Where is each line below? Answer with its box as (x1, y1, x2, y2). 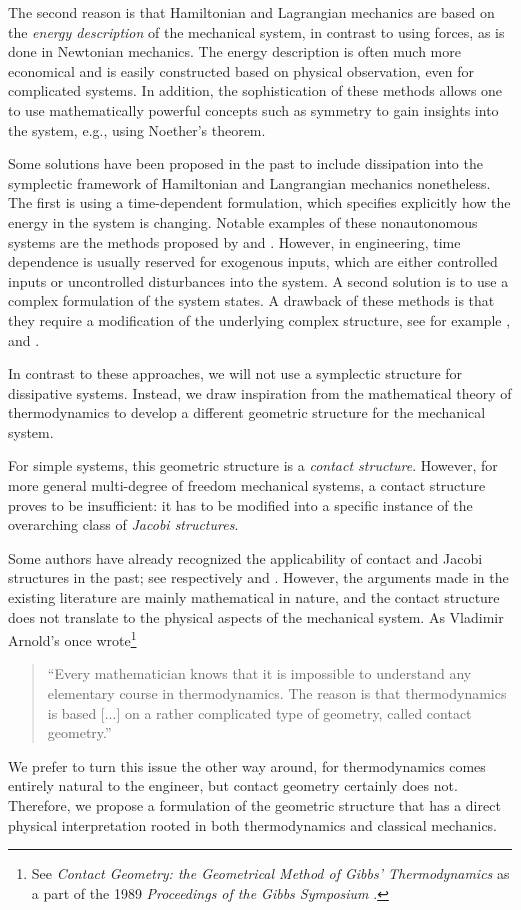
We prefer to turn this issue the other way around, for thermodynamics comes (8, 755, 486, 776)
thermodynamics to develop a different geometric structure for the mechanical (8, 402, 486, 423)
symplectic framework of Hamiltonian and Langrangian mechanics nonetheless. (8, 172, 491, 193)
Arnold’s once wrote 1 (8, 627, 137, 650)
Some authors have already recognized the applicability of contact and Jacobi (8, 547, 483, 568)
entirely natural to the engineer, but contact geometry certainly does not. (8, 775, 458, 796)
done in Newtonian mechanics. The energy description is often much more (8, 41, 461, 62)
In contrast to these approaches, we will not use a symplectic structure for (8, 363, 463, 384)
